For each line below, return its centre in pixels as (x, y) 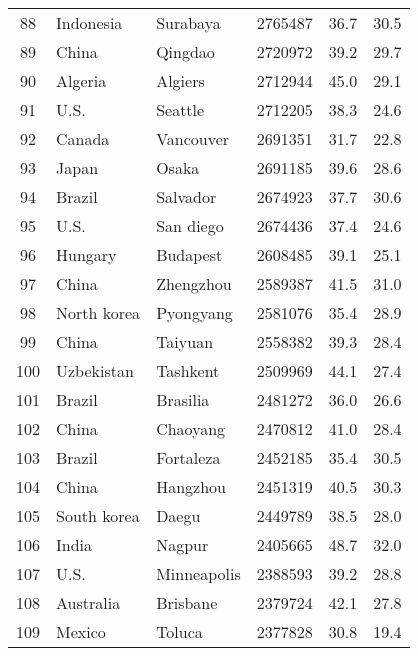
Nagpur (182, 544)
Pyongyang (194, 312)
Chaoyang (191, 428)
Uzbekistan (95, 370)
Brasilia (183, 399)
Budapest (189, 254)
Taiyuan (185, 341)
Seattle (180, 109)
